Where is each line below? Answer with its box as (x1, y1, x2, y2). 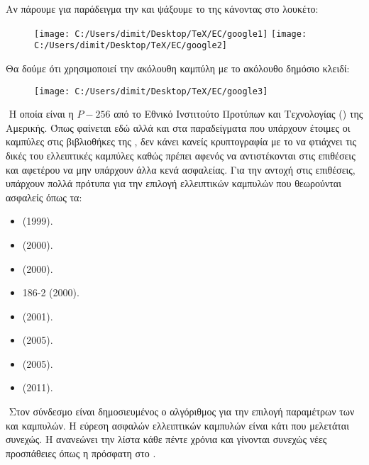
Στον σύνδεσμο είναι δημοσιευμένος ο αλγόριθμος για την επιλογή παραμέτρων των (9, 404, 355, 419)
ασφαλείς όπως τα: (6, 189, 82, 204)
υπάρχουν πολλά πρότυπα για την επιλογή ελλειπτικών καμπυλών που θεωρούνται (6, 176, 341, 191)
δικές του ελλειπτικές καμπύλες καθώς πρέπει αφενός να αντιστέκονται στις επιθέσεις (6, 147, 356, 162)
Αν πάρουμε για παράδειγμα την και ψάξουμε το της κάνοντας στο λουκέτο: (6, 1, 319, 16)
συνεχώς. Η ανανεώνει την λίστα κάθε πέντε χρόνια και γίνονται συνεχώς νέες (6, 432, 327, 447)
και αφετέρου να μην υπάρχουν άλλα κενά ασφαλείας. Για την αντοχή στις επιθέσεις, (6, 162, 356, 177)
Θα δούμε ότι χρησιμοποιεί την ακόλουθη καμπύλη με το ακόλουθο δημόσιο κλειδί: (6, 60, 350, 75)
